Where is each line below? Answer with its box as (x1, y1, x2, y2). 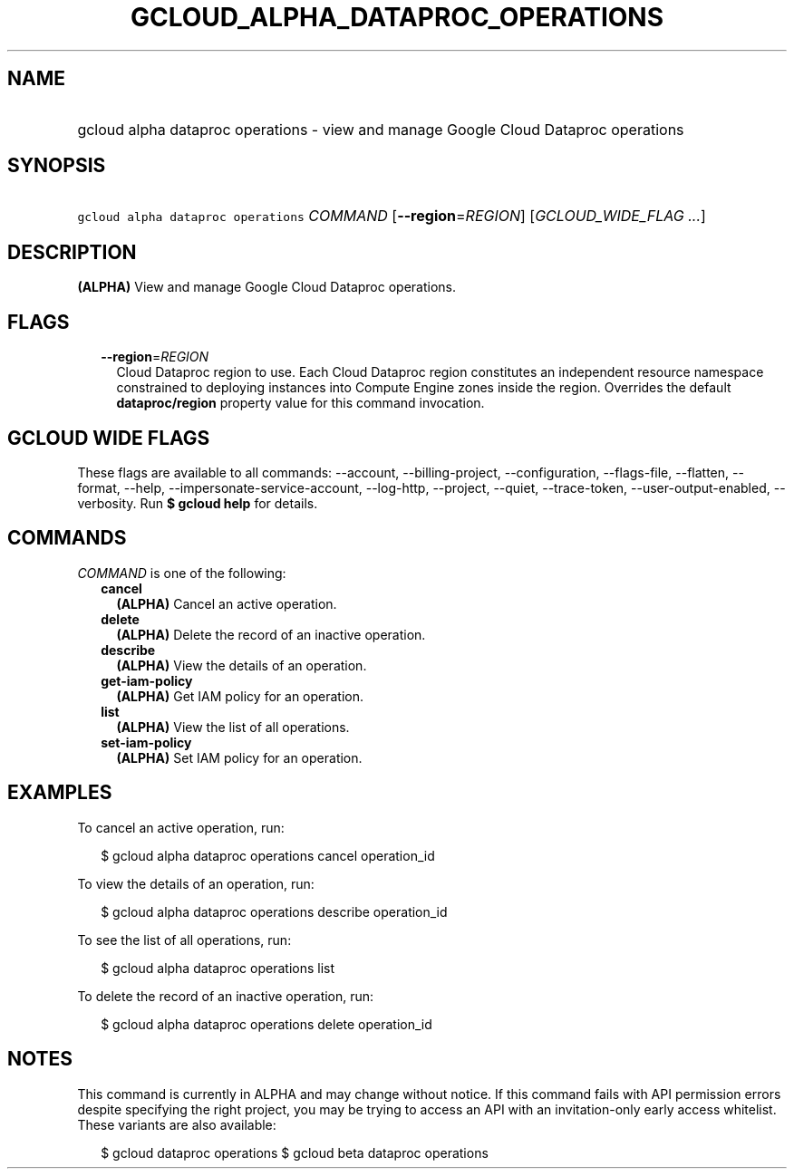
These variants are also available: (77, 1116, 276, 1133)
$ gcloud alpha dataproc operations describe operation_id (101, 903, 448, 920)
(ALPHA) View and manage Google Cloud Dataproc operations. (77, 279, 457, 295)
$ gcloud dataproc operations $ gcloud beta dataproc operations (101, 1144, 489, 1161)
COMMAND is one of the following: (77, 564, 286, 581)
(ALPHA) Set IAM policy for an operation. (116, 749, 363, 766)
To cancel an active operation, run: (77, 819, 285, 835)
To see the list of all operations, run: (77, 931, 292, 948)
